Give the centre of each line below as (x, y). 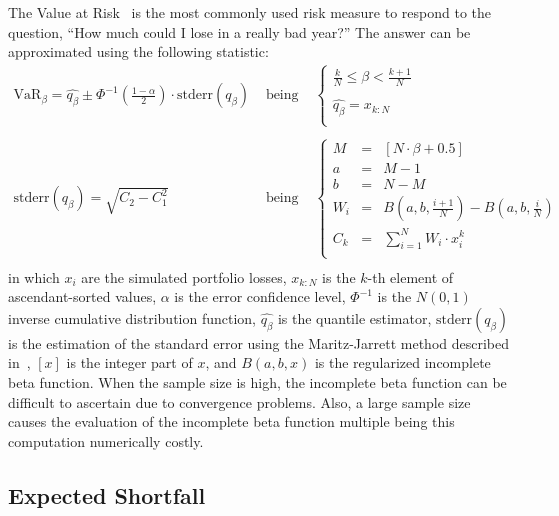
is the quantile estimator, (354, 317)
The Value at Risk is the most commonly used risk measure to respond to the (250, 12)
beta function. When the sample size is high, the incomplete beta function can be (257, 382)
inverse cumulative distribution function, (132, 317)
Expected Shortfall (107, 494)
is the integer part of (129, 362)
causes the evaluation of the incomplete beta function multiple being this (231, 421)
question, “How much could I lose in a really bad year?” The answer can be (239, 31)
